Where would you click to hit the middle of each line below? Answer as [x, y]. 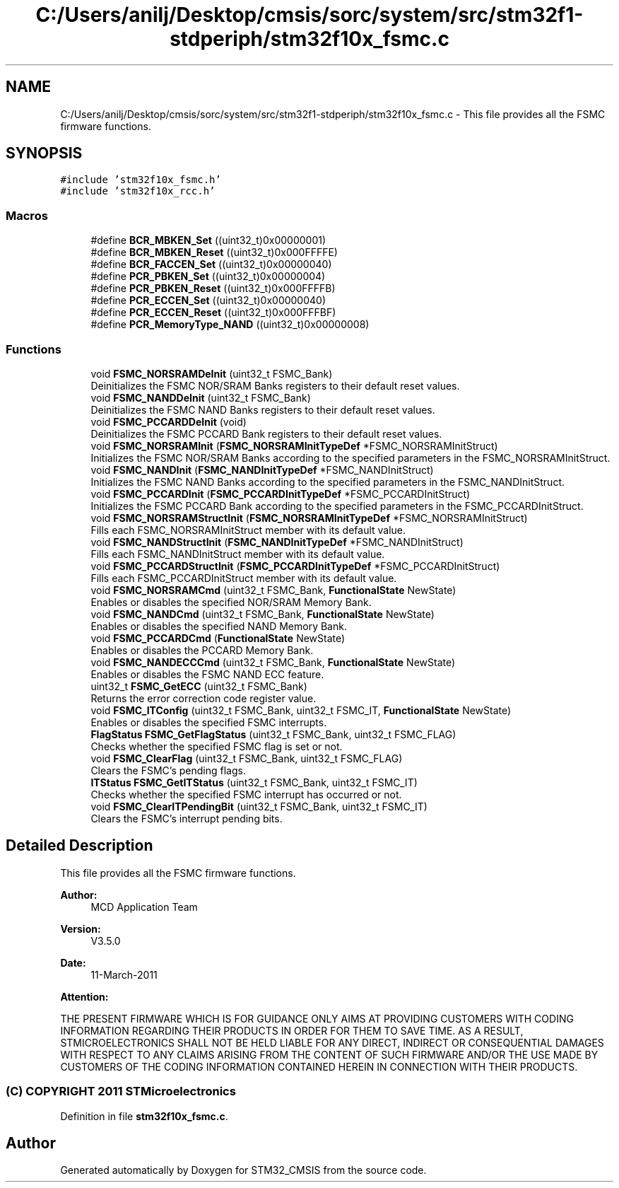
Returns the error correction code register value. [204, 698]
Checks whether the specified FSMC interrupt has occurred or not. [246, 794]
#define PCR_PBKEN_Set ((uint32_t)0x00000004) [208, 276]
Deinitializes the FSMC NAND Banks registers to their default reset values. [263, 409]
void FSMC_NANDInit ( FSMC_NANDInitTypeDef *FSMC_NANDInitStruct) [262, 470]
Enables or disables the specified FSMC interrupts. [209, 722]
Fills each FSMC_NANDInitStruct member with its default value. [238, 554]
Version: [81, 928]
